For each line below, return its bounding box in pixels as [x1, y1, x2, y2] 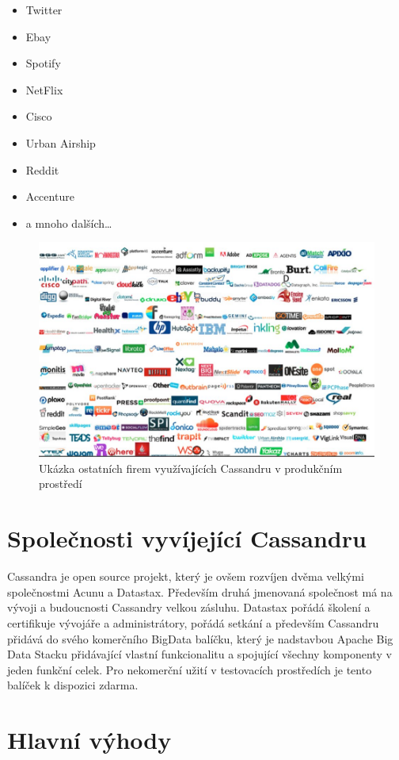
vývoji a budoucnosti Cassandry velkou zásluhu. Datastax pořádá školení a [7, 599, 370, 616]
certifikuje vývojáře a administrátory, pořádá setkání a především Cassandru [7, 614, 379, 631]
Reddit [25, 161, 59, 178]
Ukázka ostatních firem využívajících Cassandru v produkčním [39, 459, 343, 476]
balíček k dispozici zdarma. [7, 677, 139, 693]
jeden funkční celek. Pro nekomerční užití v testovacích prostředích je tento [7, 661, 372, 677]
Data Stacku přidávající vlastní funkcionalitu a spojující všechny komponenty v [7, 646, 392, 662]
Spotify [25, 55, 61, 71]
